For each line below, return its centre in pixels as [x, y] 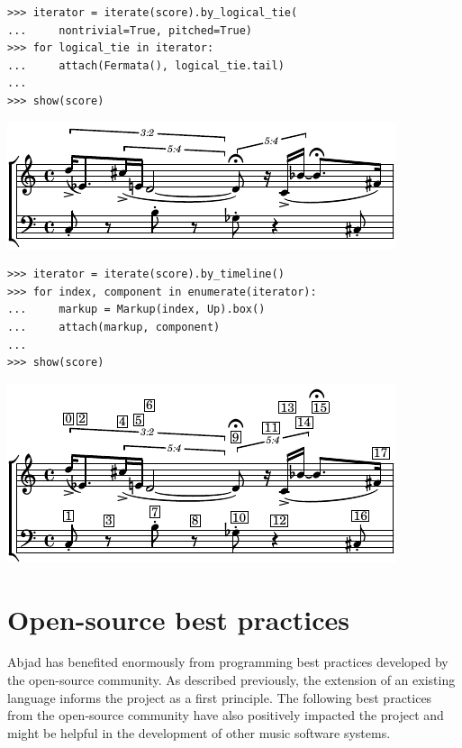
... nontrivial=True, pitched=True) [130, 30]
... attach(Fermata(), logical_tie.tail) [146, 65]
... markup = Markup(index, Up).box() [136, 310]
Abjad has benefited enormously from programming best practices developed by [228, 662]
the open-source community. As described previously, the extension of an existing [231, 680]
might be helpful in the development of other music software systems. [199, 732]
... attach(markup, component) [114, 327]
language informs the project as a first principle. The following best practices [220, 697]
